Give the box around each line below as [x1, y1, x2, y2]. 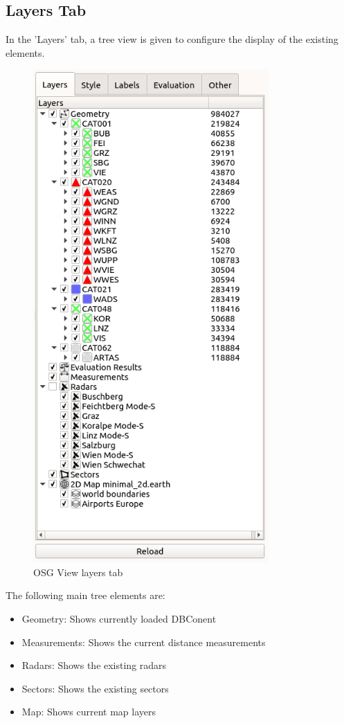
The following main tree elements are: [6, 588, 165, 602]
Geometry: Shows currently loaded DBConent [21, 611, 217, 625]
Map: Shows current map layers [21, 704, 156, 719]
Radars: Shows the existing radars [21, 658, 167, 672]
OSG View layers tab [33, 564, 123, 579]
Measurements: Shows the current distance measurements [21, 634, 266, 649]
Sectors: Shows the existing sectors [21, 681, 169, 695]
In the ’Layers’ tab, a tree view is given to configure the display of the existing [6, 32, 338, 46]
